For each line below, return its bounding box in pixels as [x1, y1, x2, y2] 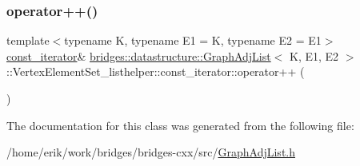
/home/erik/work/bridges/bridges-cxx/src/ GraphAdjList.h [6, 144, 296, 160]
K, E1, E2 [290, 47, 339, 64]
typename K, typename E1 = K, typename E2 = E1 [64, 32, 322, 49]
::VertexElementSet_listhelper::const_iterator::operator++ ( [6, 63, 305, 80]
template [6, 32, 50, 49]
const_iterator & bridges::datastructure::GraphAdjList [6, 47, 271, 64]
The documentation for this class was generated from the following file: [6, 117, 354, 133]
